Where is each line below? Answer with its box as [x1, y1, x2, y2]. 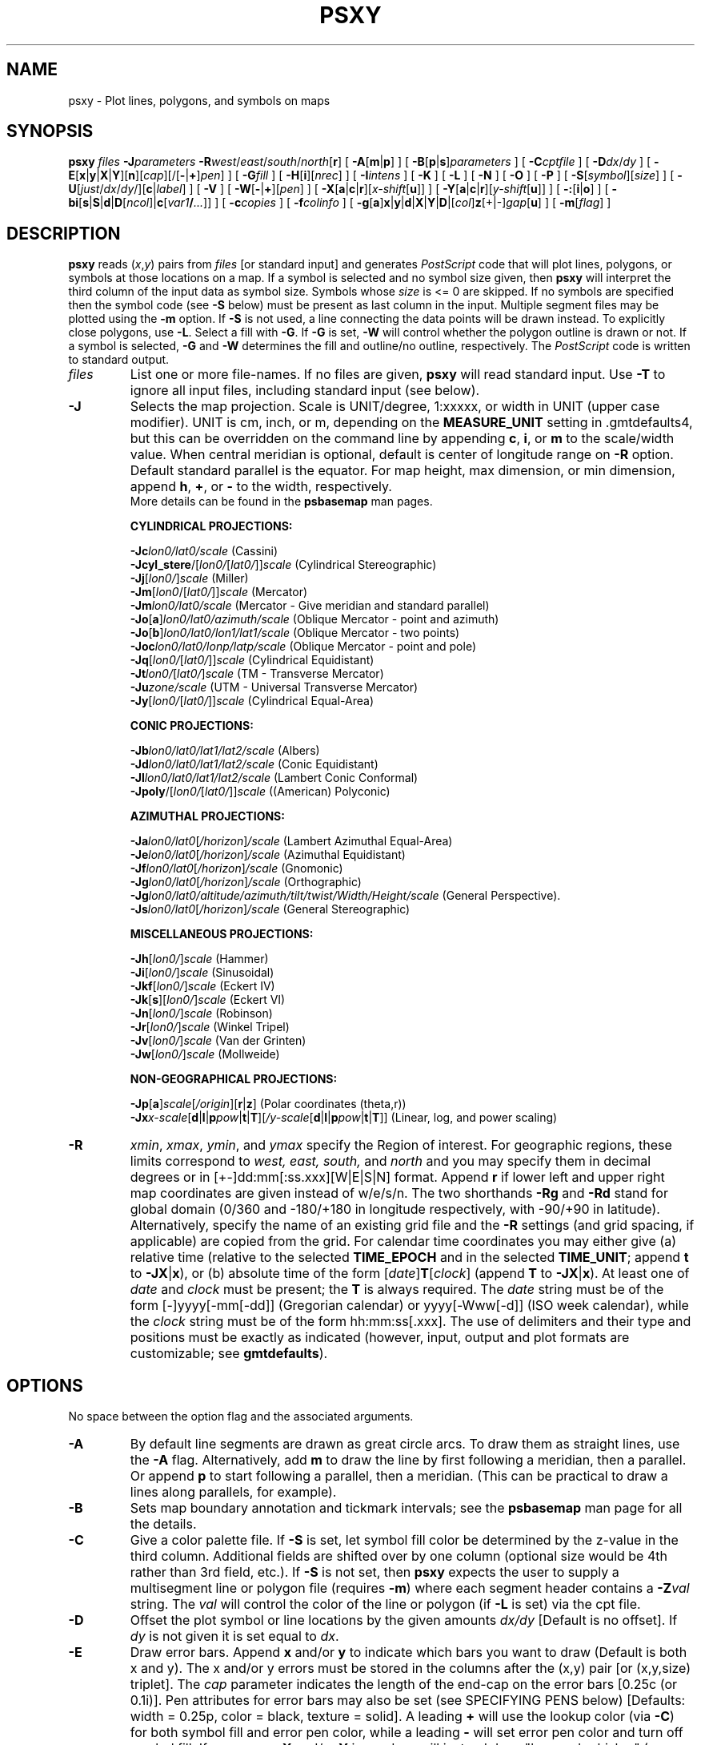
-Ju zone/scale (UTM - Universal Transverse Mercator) [130, 680, 419, 695]
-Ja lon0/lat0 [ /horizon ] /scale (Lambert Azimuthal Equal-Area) [130, 834, 453, 848]
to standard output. [68, 353, 170, 367]
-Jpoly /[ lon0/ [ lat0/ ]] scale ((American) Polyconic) [130, 784, 391, 799]
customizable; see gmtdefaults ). [130, 1345, 328, 1362]
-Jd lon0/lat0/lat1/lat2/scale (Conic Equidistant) [130, 757, 379, 772]
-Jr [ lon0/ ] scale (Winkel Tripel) [130, 1020, 290, 1034]
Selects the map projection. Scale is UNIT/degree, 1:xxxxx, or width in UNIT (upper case [130, 398, 660, 415]
